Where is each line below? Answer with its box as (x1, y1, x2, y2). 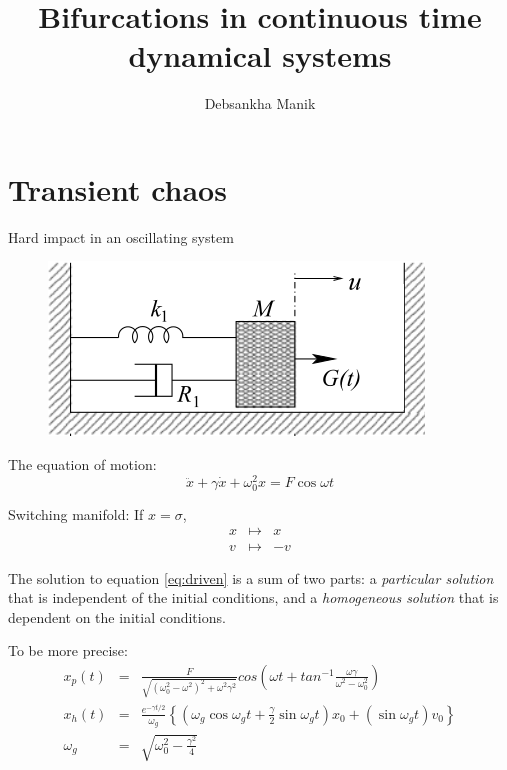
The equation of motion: (8, 454, 157, 475)
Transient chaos (8, 168, 227, 209)
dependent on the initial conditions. (8, 606, 226, 627)
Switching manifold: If (8, 503, 144, 524)
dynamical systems (128, 35, 392, 76)
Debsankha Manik (204, 93, 316, 114)
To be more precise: (8, 640, 128, 661)
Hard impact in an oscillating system (8, 226, 234, 247)
